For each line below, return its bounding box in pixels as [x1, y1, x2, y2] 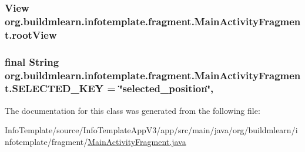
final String [5, 54, 59, 69]
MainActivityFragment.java [88, 135, 186, 147]
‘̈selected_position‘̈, [119, 81, 214, 96]
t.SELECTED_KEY [5, 81, 104, 96]
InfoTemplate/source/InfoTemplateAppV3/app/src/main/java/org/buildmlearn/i [5, 124, 298, 136]
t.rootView [5, 27, 57, 42]
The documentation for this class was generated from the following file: [5, 104, 260, 116]
